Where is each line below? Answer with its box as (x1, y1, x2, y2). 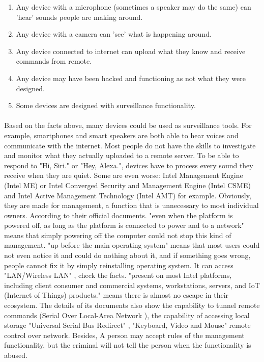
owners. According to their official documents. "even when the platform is (4, 210, 233, 220)
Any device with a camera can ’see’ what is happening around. (16, 29, 212, 39)
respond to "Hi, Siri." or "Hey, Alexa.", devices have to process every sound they (4, 160, 253, 170)
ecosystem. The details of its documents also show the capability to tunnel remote (4, 300, 260, 311)
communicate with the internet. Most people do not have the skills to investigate (4, 140, 256, 150)
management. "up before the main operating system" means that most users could (4, 240, 260, 250)
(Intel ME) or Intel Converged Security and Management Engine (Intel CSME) (4, 179, 251, 190)
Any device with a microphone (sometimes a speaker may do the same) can (16, 2, 251, 12)
